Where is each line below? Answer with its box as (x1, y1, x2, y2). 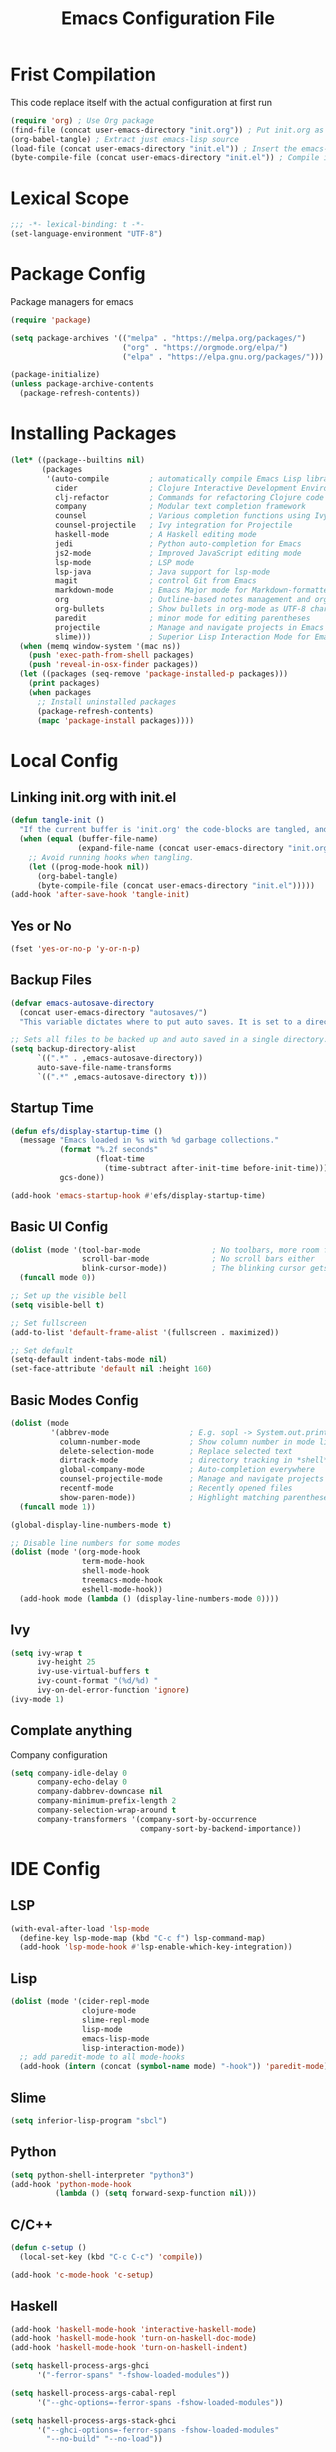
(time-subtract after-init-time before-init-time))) (104, 1163, 329, 1174)
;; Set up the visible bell (10, 1291, 128, 1301)
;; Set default (10, 1345, 74, 1356)
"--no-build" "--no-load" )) (46, 2434, 163, 2444)
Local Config (10, 749, 119, 772)
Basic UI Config (10, 1218, 109, 1236)
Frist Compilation (10, 63, 157, 86)
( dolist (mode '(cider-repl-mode (10, 1997, 150, 2007)
